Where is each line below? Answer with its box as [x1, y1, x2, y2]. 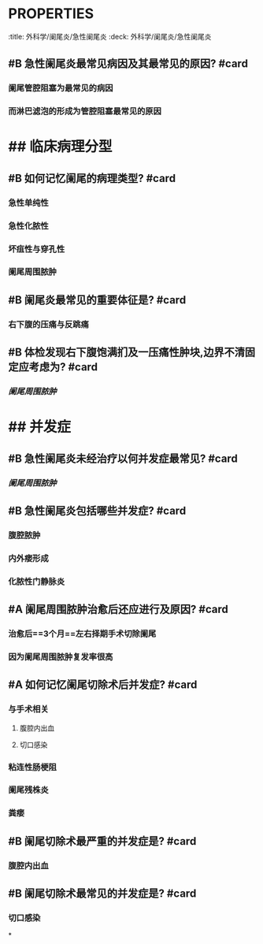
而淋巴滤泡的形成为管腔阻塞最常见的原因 [8, 106, 161, 117]
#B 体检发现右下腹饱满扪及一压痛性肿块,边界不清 [8, 346, 246, 359]
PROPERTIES [8, 5, 94, 23]
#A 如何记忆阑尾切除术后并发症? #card [8, 678, 198, 692]
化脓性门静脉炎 [8, 576, 65, 587]
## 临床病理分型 [8, 138, 113, 156]
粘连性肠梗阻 [8, 761, 57, 772]
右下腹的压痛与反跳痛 [8, 318, 89, 329]
